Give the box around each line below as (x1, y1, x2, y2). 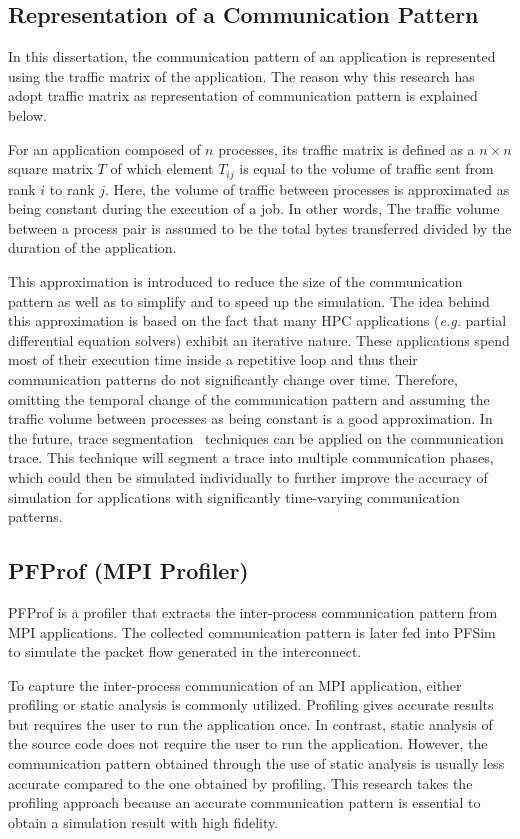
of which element (110, 158, 214, 179)
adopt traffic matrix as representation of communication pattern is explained (8, 85, 478, 106)
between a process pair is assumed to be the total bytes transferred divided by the (8, 217, 512, 238)
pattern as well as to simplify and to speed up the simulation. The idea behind (8, 290, 490, 311)
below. (8, 104, 47, 125)
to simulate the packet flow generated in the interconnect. (8, 641, 362, 662)
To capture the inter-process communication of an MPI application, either (8, 674, 462, 695)
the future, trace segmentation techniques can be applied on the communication (8, 427, 504, 448)
